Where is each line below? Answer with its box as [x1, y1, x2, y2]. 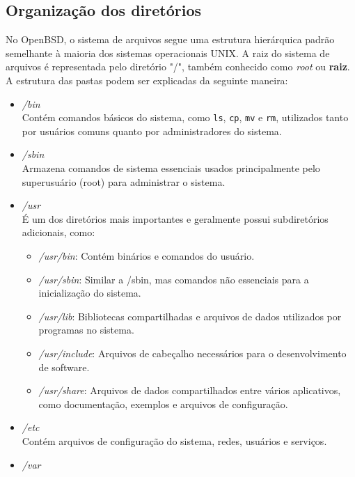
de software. [38, 359, 90, 374]
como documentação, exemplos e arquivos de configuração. [38, 396, 288, 411]
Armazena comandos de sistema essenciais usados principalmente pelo [22, 161, 320, 175]
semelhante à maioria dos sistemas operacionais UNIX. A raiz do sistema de [6, 45, 330, 60]
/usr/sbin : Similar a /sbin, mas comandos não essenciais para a [38, 272, 309, 286]
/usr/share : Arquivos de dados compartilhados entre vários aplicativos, [38, 383, 341, 398]
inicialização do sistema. [38, 286, 141, 300]
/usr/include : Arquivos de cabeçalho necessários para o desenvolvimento [38, 345, 347, 360]
